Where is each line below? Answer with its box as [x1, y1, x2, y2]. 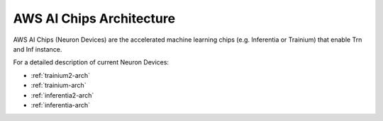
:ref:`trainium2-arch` [30, 71, 90, 79]
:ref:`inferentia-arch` [30, 100, 90, 109]
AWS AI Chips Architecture [13, 11, 176, 26]
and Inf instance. [13, 45, 62, 53]
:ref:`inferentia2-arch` [30, 91, 94, 99]
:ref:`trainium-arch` [30, 81, 87, 90]
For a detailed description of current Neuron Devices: [13, 58, 170, 67]
